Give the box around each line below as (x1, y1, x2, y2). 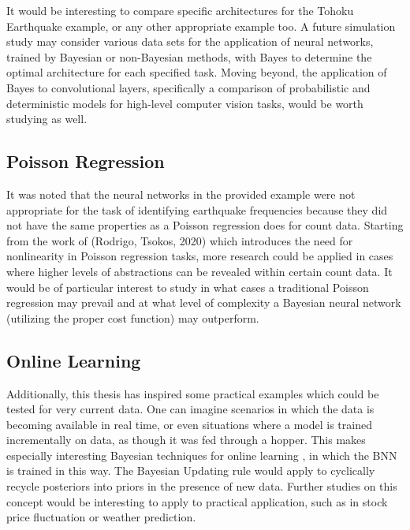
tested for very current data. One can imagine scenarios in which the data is (6, 401, 375, 417)
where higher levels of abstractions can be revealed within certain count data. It (6, 263, 393, 279)
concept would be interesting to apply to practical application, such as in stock (6, 493, 388, 509)
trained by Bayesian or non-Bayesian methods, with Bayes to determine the (6, 48, 372, 65)
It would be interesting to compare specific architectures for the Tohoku (6, 2, 354, 18)
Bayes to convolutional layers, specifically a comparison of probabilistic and (6, 79, 371, 95)
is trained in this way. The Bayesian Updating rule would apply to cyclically (6, 462, 375, 479)
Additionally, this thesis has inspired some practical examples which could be (6, 385, 379, 401)
